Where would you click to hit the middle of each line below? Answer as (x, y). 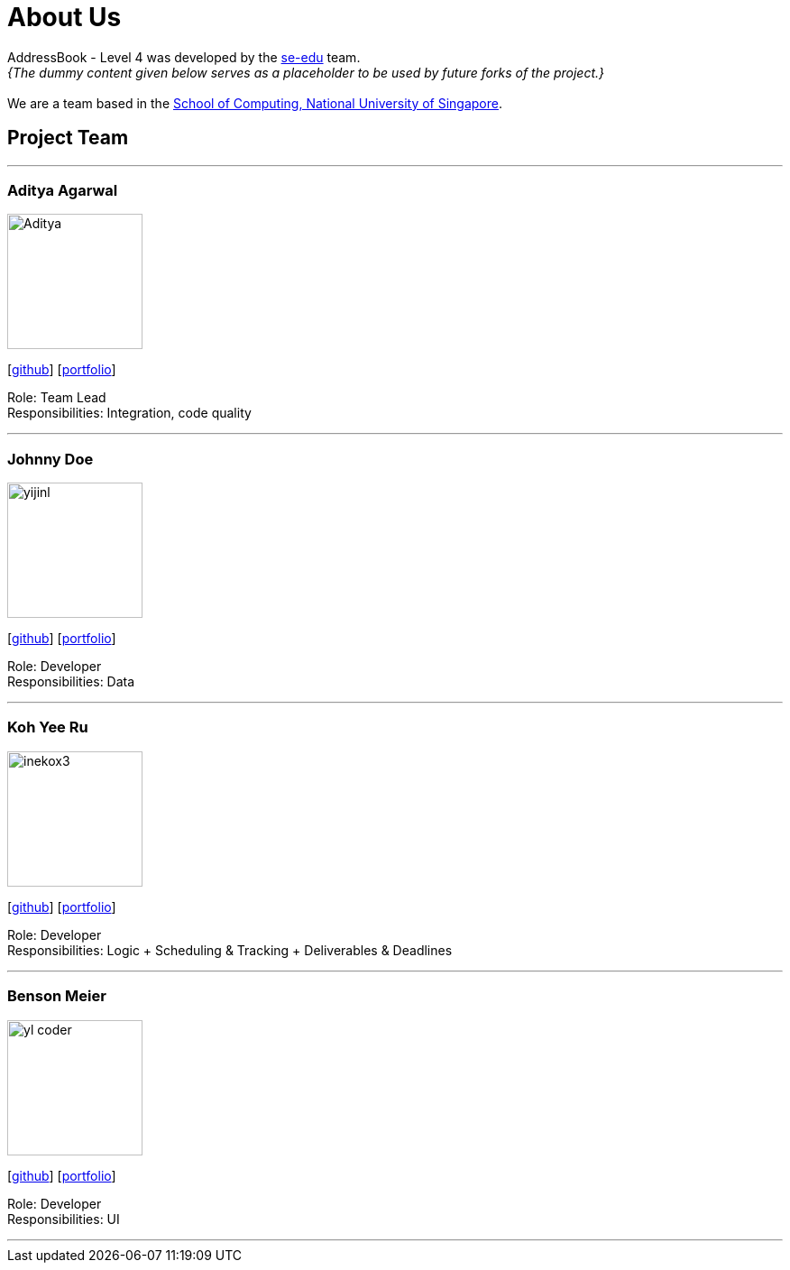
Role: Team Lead (57, 398)
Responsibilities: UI (64, 1219)
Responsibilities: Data (71, 682)
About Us (64, 17)
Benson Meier (57, 996)
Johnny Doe (51, 459)
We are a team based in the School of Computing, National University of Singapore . (255, 103)
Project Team (68, 138)
